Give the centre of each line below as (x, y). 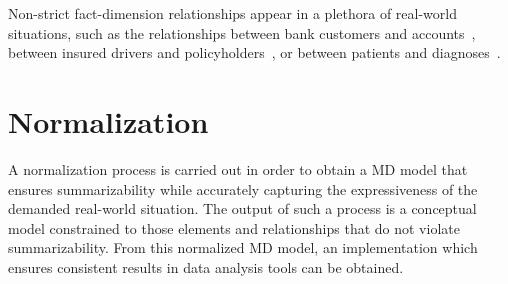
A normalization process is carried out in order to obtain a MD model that (238, 168)
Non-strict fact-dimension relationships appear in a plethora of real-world (232, 13)
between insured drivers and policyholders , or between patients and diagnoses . (254, 52)
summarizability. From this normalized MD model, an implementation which (243, 247)
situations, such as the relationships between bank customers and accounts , (242, 32)
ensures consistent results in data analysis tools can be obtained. (206, 266)
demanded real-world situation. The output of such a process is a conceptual (242, 208)
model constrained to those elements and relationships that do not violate (234, 227)
